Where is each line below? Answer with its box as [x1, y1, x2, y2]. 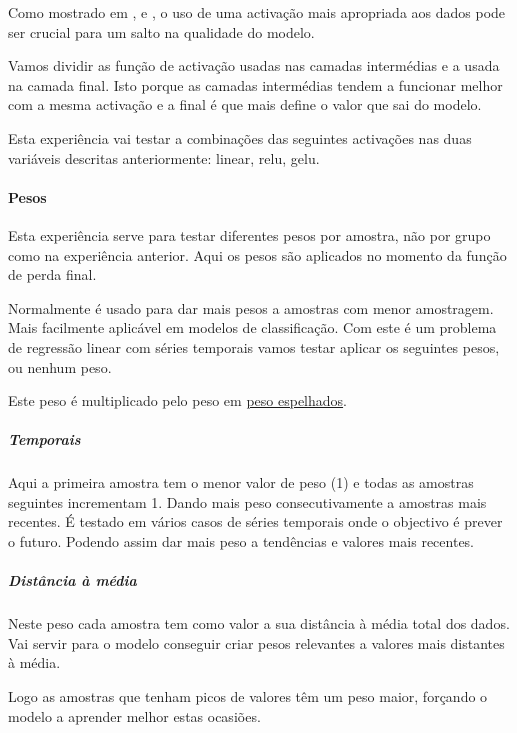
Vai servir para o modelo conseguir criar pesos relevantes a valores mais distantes [8, 632, 505, 653]
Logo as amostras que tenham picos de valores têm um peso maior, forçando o [8, 685, 488, 706]
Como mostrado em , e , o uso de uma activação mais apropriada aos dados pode [8, 2, 506, 22]
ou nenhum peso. [8, 356, 112, 377]
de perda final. [8, 264, 97, 285]
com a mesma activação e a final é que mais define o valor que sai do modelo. [8, 94, 482, 115]
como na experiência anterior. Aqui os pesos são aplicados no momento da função [8, 244, 507, 265]
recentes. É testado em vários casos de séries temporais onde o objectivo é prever [8, 511, 503, 532]
